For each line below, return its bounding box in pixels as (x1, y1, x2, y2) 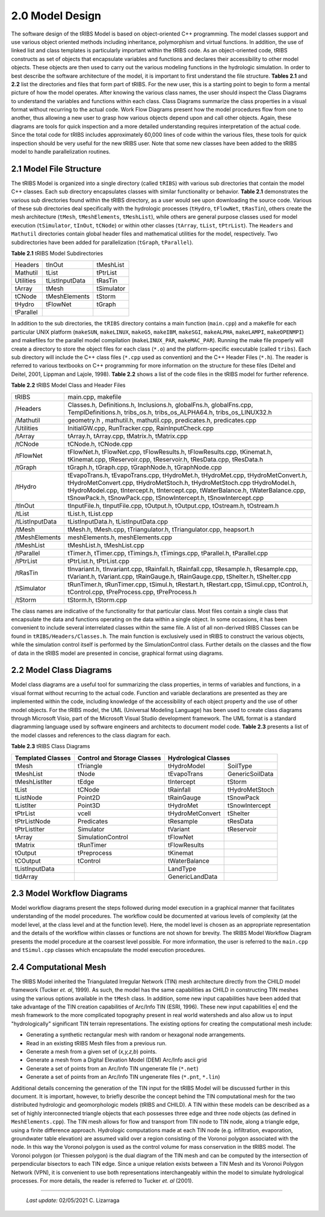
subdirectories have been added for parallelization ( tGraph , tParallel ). (11, 239, 194, 246)
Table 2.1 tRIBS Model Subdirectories (11, 250, 104, 257)
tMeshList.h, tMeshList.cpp (67, 541, 144, 549)
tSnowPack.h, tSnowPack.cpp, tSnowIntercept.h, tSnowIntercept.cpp (67, 493, 264, 502)
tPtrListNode (14, 817, 51, 825)
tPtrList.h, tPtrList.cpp (67, 557, 129, 565)
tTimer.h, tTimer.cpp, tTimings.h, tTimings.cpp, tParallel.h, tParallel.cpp (67, 549, 268, 557)
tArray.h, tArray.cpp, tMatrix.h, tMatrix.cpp (67, 431, 188, 440)
